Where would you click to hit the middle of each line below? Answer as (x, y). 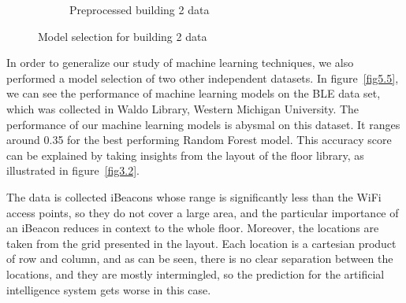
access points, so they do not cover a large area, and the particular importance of (203, 212)
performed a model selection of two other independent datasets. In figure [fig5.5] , (203, 78)
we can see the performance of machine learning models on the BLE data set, (194, 93)
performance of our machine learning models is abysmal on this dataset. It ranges (203, 124)
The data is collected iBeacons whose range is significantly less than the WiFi (194, 196)
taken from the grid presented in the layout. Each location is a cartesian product (201, 243)
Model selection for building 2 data (123, 36)
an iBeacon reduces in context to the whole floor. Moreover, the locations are (193, 228)
